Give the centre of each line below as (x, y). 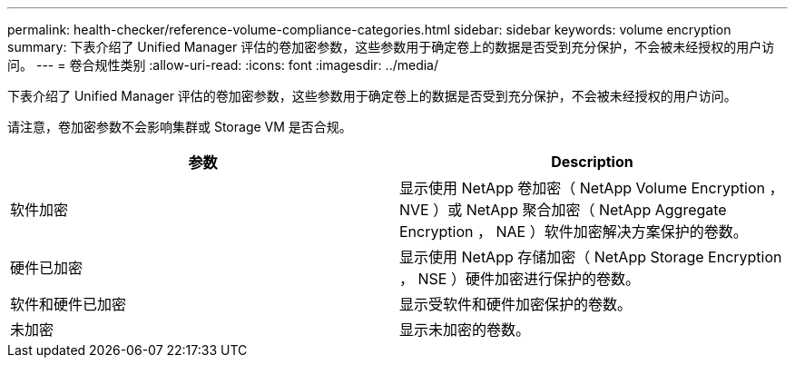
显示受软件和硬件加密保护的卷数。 (516, 304)
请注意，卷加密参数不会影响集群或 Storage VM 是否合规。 (180, 127)
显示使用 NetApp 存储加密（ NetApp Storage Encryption (591, 257)
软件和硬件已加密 (69, 304)
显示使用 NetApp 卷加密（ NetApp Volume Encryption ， (592, 188)
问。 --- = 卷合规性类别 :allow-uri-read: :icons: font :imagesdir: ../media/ (223, 65)
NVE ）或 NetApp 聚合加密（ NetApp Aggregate (563, 210)
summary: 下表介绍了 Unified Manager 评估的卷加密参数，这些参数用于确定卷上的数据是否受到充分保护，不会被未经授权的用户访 (391, 47)
